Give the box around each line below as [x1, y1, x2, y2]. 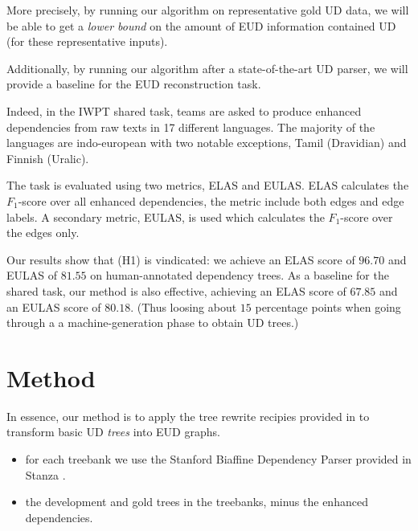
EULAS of [6, 267, 58, 284]
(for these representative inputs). [6, 33, 168, 50]
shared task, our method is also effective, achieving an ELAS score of [6, 282, 346, 299]
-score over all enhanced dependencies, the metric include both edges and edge [18, 192, 404, 209]
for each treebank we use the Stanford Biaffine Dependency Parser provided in [25, 451, 412, 467]
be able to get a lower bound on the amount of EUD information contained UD [6, 17, 396, 34]
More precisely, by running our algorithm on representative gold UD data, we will [6, 2, 409, 18]
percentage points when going [255, 298, 401, 315]
